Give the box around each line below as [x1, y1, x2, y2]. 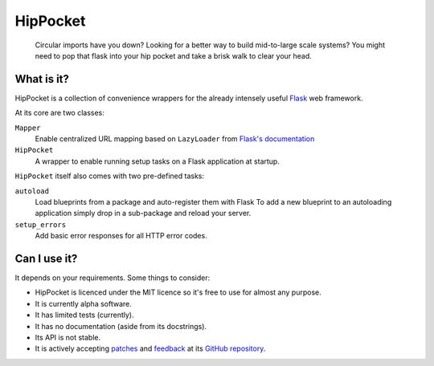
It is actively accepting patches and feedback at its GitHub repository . [35, 344, 266, 353]
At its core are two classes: [14, 108, 104, 118]
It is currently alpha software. [35, 299, 133, 308]
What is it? [14, 72, 70, 86]
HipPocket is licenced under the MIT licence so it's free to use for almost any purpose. [35, 287, 321, 297]
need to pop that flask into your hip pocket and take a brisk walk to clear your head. [35, 51, 313, 60]
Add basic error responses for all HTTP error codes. [35, 231, 208, 241]
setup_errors [14, 220, 67, 229]
